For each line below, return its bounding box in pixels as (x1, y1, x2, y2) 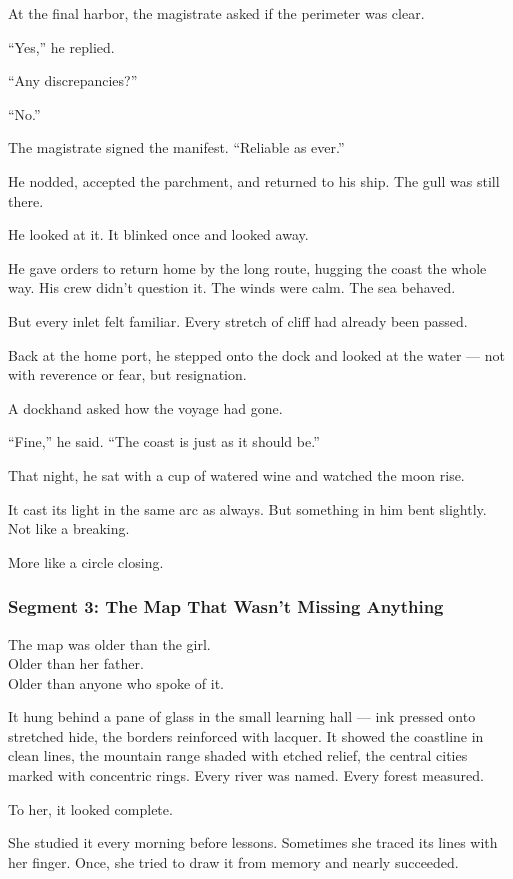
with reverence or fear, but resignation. (8, 364, 247, 385)
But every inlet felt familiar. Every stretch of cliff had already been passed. (8, 310, 468, 331)
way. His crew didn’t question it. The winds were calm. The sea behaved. (8, 277, 456, 298)
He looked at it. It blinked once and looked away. (8, 224, 309, 245)
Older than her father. (8, 653, 144, 674)
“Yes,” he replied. (8, 36, 115, 57)
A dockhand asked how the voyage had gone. (8, 397, 283, 418)
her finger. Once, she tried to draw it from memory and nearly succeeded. (8, 851, 459, 872)
